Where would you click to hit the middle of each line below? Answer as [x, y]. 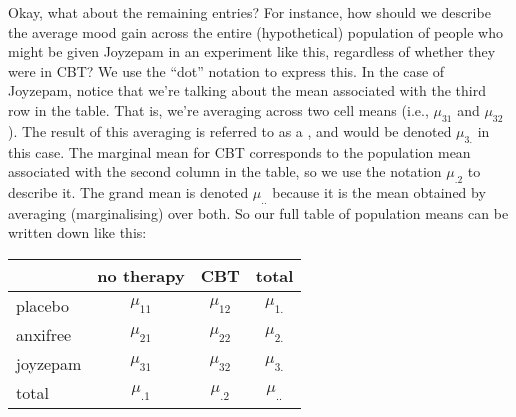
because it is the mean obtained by [379, 191]
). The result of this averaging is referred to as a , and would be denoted [230, 130]
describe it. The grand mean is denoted [128, 191]
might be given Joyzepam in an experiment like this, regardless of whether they [252, 51]
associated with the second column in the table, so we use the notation [225, 171]
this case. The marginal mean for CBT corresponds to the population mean [239, 151]
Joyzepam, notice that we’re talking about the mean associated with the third [247, 90]
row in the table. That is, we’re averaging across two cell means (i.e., [218, 109]
